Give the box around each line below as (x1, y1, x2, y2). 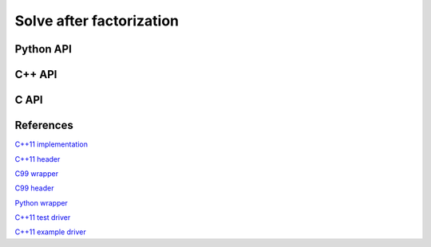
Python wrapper (14, 198, 68, 207)
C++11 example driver (14, 227, 87, 237)
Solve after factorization (14, 12, 180, 29)
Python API (14, 42, 72, 56)
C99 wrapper (14, 168, 59, 178)
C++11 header (14, 154, 61, 163)
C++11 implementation (14, 139, 88, 149)
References (14, 119, 73, 132)
